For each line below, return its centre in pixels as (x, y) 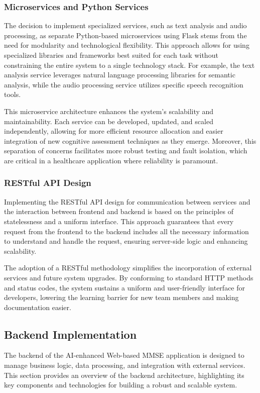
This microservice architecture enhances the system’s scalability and (109, 111)
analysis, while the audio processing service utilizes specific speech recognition (124, 84)
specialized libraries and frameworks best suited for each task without (111, 55)
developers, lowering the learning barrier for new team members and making (121, 297)
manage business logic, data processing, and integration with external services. (125, 365)
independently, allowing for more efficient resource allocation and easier (114, 131)
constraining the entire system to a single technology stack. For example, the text (129, 65)
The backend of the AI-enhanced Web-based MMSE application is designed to (124, 355)
